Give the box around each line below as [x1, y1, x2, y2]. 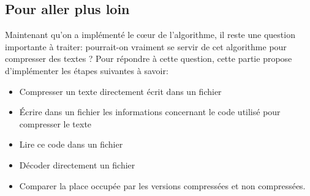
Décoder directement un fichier [19, 158, 135, 171]
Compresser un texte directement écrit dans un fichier [19, 85, 222, 97]
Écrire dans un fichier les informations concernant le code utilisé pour [19, 105, 281, 118]
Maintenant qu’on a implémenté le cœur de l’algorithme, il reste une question [5, 28, 295, 41]
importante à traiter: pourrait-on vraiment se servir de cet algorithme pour [5, 40, 287, 53]
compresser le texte [19, 117, 92, 130]
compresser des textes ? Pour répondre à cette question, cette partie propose [5, 52, 292, 65]
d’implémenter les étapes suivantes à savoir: [5, 64, 168, 77]
